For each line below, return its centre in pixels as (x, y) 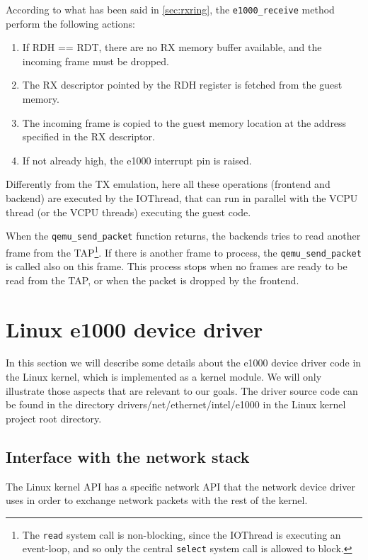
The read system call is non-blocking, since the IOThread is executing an (182, 534)
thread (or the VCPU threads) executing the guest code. (128, 212)
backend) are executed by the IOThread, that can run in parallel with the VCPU (182, 198)
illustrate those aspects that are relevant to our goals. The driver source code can (182, 390)
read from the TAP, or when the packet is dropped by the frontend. (153, 280)
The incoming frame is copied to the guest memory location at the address (184, 122)
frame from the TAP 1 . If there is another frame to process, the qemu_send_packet (184, 251)
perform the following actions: (70, 23)
